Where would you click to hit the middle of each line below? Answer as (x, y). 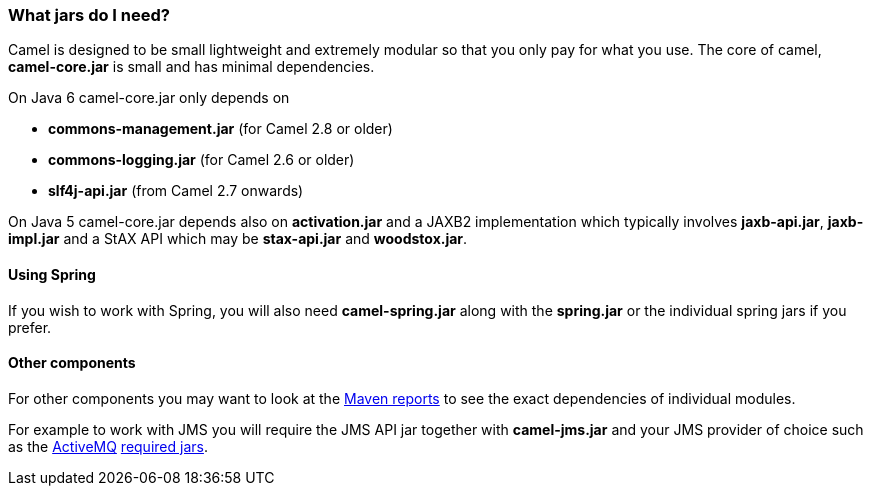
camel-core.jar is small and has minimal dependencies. (191, 67)
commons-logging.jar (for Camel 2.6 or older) (201, 160)
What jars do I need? (89, 15)
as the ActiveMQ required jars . (108, 446)
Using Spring (52, 274)
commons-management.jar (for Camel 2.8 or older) (220, 129)
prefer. (30, 327)
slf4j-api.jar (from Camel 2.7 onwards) (176, 191)
